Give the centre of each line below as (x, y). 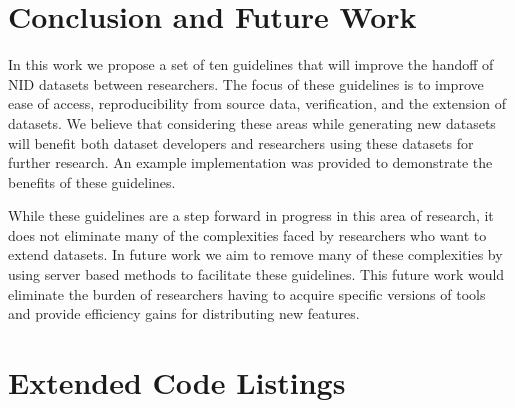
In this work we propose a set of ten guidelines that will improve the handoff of (251, 64)
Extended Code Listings (177, 382)
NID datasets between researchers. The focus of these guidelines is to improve (246, 83)
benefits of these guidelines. (92, 181)
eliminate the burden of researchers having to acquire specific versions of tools (247, 293)
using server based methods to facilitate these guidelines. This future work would (256, 274)
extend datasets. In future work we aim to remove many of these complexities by (255, 254)
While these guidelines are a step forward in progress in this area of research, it (251, 215)
